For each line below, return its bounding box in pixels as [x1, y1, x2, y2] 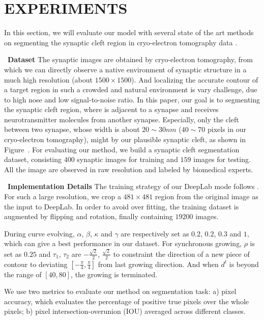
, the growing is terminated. [71, 269, 158, 279]
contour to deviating [4, 258, 68, 269]
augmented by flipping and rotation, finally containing [4, 211, 173, 222]
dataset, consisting [4, 154, 62, 165]
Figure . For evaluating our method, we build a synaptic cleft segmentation [4, 144, 240, 154]
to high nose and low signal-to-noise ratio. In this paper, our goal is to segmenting [4, 94, 260, 104]
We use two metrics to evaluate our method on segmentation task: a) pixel [4, 286, 237, 297]
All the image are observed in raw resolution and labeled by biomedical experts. [4, 164, 253, 174]
